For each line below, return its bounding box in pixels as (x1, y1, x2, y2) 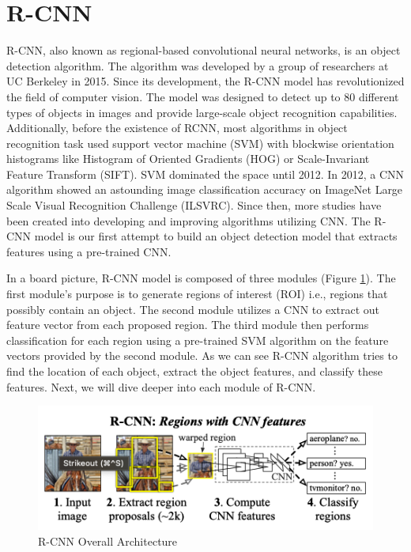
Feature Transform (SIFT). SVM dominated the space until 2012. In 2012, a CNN (6, 165, 405, 182)
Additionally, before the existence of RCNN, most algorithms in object (6, 119, 348, 136)
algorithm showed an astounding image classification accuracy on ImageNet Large (6, 181, 403, 198)
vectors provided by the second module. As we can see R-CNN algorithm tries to (6, 347, 398, 364)
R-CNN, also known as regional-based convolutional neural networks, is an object (6, 42, 401, 59)
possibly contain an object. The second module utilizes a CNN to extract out (6, 301, 380, 317)
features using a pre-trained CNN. (6, 243, 172, 259)
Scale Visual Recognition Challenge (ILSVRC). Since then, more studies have (6, 197, 382, 214)
